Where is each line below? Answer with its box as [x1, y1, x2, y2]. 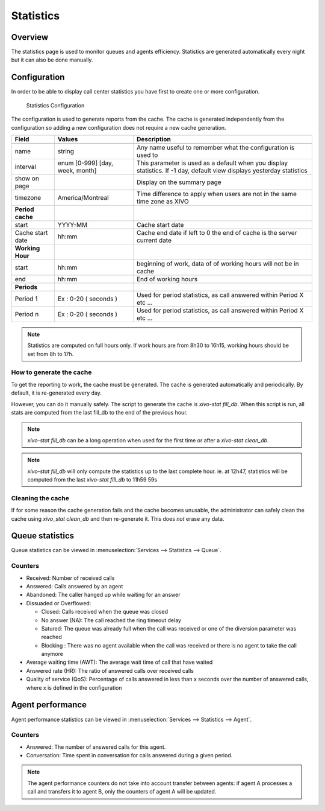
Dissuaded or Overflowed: [26, 599, 91, 606]
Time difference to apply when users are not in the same [136, 189, 297, 198]
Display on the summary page [136, 178, 222, 186]
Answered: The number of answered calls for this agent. [26, 743, 166, 751]
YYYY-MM [57, 220, 88, 229]
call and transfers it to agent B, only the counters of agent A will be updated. [27, 788, 217, 795]
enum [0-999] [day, [57, 159, 114, 167]
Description [136, 135, 171, 143]
